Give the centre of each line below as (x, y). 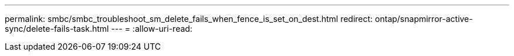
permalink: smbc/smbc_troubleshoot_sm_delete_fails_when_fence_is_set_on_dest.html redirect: (189, 19)
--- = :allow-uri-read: (152, 29)
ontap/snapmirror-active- (424, 19)
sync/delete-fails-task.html (57, 29)
